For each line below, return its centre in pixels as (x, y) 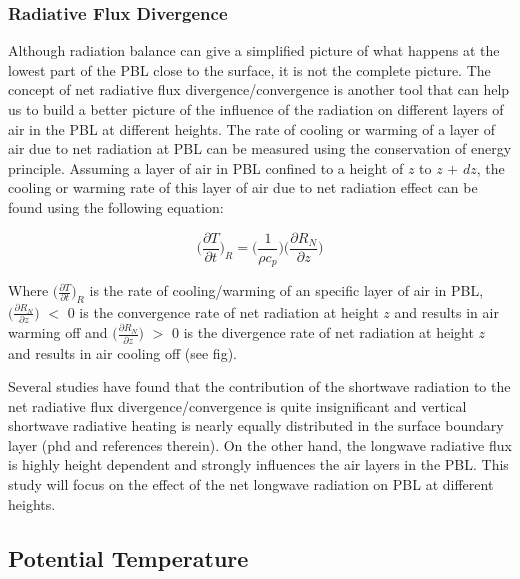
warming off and (58, 332)
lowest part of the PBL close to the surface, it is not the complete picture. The (249, 69)
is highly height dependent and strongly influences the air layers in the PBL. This (258, 464)
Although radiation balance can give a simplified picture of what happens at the (254, 50)
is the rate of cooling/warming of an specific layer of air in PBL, (286, 290)
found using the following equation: (116, 206)
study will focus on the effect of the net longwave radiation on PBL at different (251, 484)
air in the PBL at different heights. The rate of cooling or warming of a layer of (251, 128)
